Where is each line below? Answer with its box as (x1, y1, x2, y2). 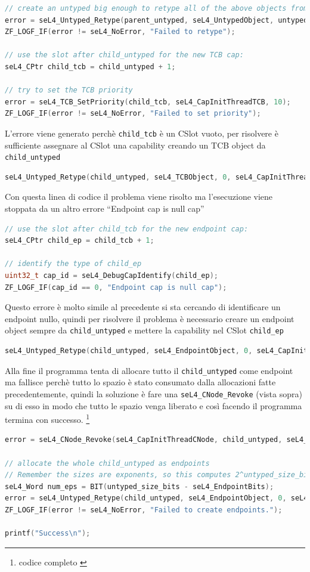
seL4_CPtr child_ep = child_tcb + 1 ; (5, 236, 154, 245)
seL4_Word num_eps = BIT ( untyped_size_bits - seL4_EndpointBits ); (5, 482, 274, 491)
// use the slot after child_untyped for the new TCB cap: (5, 51, 244, 60)
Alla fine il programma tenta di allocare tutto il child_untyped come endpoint (5, 364, 293, 376)
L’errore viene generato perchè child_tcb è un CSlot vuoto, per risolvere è (5, 126, 278, 139)
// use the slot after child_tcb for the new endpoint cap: (5, 224, 249, 233)
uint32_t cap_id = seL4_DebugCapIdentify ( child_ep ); (5, 271, 219, 280)
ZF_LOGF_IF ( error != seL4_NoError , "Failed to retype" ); (5, 27, 235, 36)
